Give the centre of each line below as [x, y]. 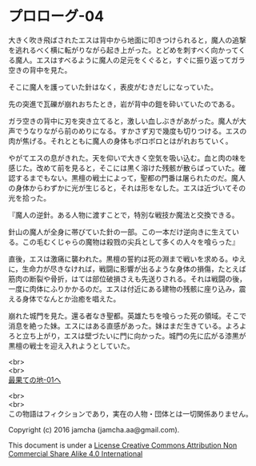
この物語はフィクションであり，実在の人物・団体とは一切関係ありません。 [131, 413]
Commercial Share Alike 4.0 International [76, 453]
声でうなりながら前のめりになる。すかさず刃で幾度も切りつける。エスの [128, 131]
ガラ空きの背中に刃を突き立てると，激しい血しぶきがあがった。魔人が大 [127, 121]
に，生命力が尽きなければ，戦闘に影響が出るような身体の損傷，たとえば [127, 269]
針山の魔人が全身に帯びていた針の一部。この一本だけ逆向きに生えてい [124, 232]
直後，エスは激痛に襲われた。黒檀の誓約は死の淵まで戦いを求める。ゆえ [127, 259]
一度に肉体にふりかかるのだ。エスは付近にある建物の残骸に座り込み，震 [127, 289]
